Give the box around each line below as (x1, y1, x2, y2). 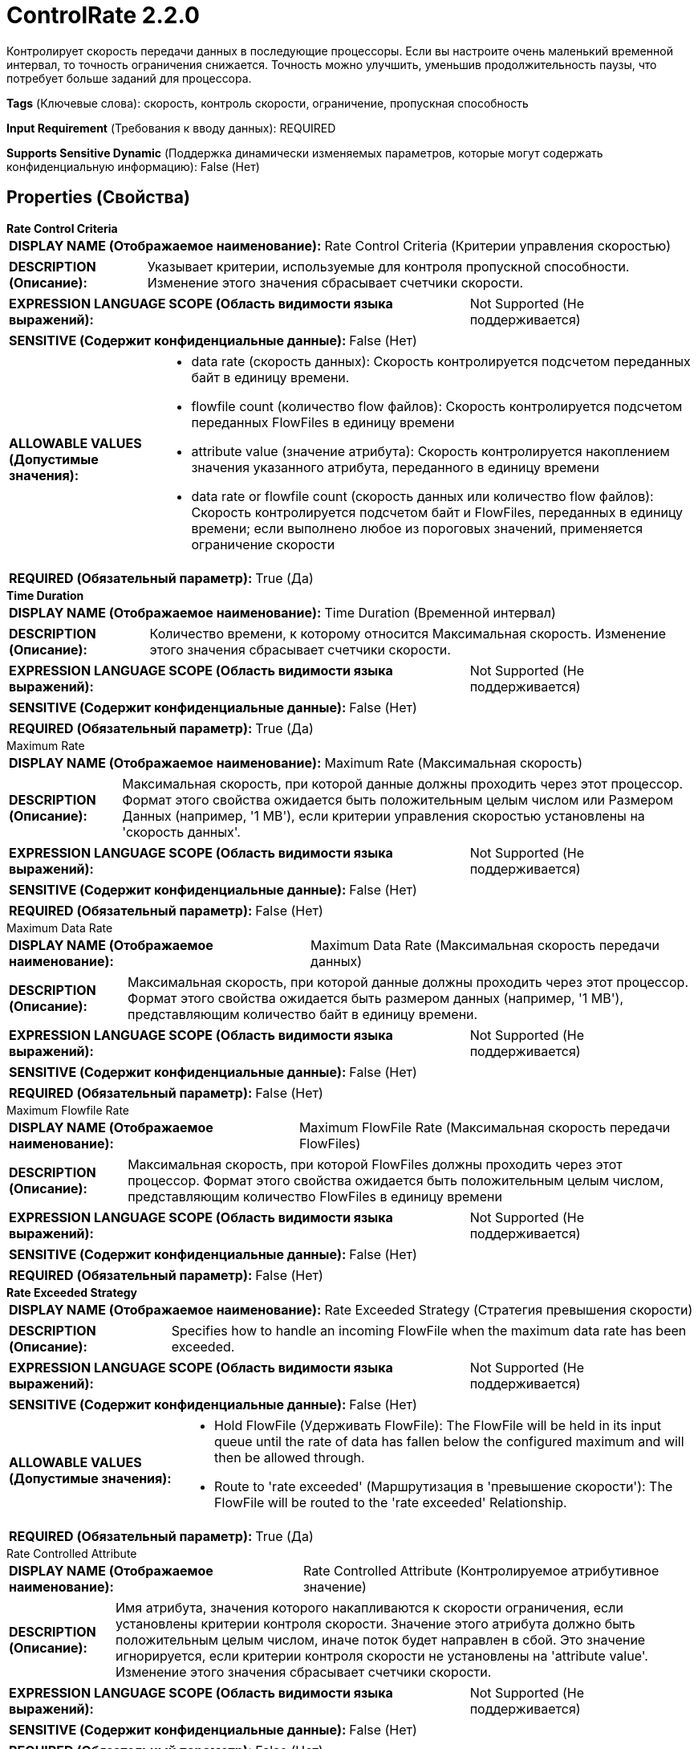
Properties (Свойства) (6, 187, 190, 208)
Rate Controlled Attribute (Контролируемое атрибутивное (302, 1562, 659, 1579)
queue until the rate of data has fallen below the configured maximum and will (214, 1433, 684, 1449)
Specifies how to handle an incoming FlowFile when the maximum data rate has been (171, 1322, 687, 1339)
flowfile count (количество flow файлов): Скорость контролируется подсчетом (191, 397, 683, 414)
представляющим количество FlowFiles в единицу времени (128, 1188, 502, 1205)
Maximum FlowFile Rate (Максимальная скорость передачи (298, 1119, 671, 1135)
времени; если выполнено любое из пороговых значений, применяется (191, 520, 643, 536)
